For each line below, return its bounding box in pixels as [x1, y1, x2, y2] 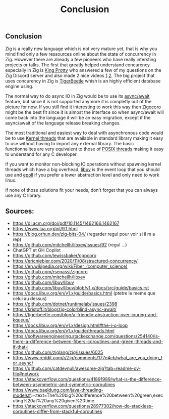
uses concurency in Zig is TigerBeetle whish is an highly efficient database [5, 77, 161, 84]
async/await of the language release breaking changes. [5, 120, 121, 126]
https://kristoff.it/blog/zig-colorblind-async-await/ [12, 306, 117, 312]
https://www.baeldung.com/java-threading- [12, 387, 103, 393]
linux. [5, 177, 17, 183]
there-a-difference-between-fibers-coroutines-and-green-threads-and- [12, 339, 163, 345]
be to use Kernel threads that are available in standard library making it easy [5, 135, 163, 141]
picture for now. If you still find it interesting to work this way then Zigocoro [5, 104, 161, 110]
